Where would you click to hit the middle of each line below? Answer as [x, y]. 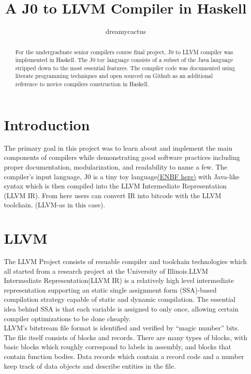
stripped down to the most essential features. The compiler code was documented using [125, 68]
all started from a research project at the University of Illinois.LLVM [106, 271]
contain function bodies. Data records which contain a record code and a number [124, 356]
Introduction [47, 124]
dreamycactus [126, 31]
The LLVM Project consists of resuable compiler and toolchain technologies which [125, 261]
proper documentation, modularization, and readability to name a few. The [116, 166]
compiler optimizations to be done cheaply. [67, 318]
